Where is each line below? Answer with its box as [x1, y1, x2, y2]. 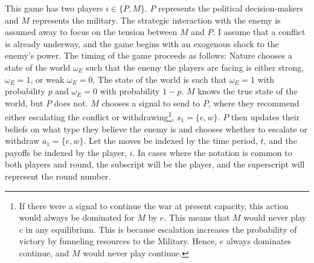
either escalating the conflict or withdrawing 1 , [5, 109, 175, 123]
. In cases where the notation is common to [132, 146, 292, 158]
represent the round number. [5, 169, 111, 182]
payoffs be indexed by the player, [5, 146, 127, 158]
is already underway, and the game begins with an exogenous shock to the [5, 37, 279, 50]
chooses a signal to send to [101, 96, 200, 109]
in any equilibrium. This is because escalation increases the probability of [25, 222, 297, 235]
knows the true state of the [197, 85, 298, 97]
